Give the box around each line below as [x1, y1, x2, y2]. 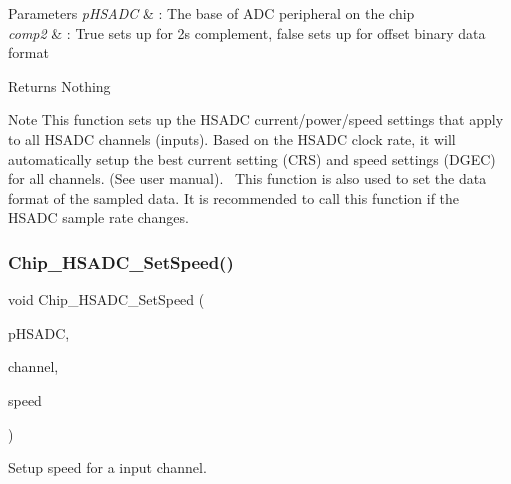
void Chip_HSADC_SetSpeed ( [8, 289, 205, 310]
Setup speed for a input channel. [8, 457, 207, 478]
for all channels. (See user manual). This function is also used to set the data [8, 168, 487, 189]
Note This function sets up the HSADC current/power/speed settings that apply [8, 109, 504, 130]
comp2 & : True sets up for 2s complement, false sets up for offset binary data [8, 22, 486, 43]
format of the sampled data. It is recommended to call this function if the [8, 187, 460, 208]
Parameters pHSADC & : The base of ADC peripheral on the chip [8, 3, 415, 23]
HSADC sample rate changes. [8, 207, 189, 228]
